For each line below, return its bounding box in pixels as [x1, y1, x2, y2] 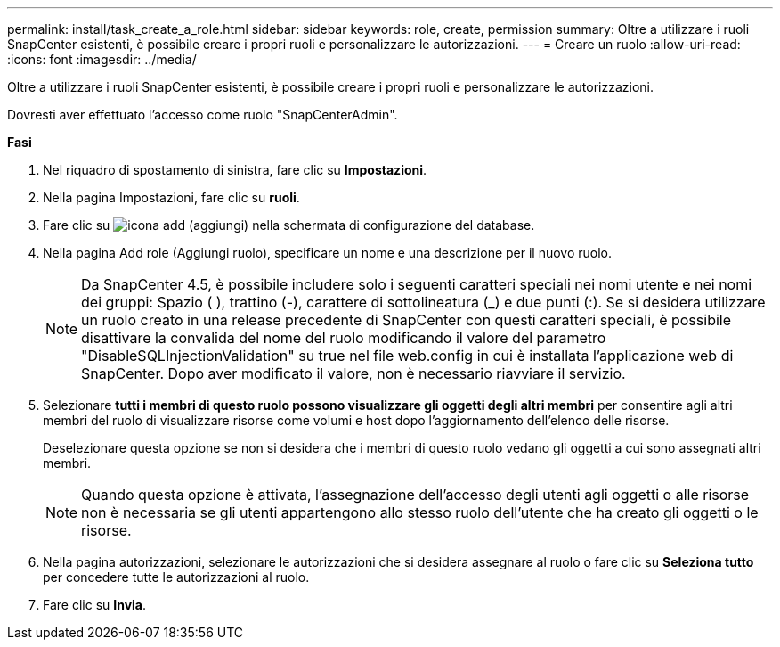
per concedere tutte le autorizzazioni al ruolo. [43, 569, 310, 585]
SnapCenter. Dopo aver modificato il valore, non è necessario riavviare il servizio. [81, 364, 626, 382]
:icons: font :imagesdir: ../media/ [7, 52, 197, 67]
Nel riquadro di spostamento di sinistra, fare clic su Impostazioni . [43, 162, 427, 177]
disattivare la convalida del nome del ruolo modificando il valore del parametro [81, 329, 606, 347]
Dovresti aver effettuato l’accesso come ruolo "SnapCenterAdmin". [7, 107, 398, 122]
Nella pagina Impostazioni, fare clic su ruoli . [43, 190, 300, 205]
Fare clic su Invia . [43, 597, 147, 612]
